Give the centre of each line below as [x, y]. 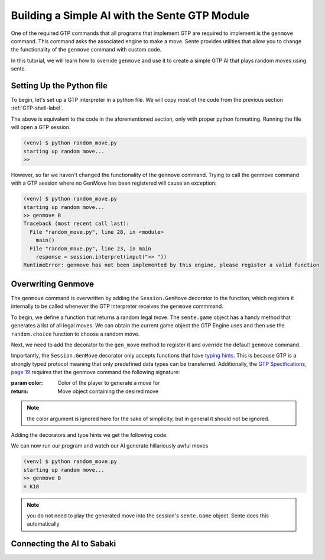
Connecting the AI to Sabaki [64, 544]
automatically [43, 524]
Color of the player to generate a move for [109, 383]
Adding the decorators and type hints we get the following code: [89, 435]
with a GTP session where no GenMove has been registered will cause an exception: [114, 183]
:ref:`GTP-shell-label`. [37, 108]
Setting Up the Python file [59, 86]
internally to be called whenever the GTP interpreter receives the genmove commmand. [117, 306]
